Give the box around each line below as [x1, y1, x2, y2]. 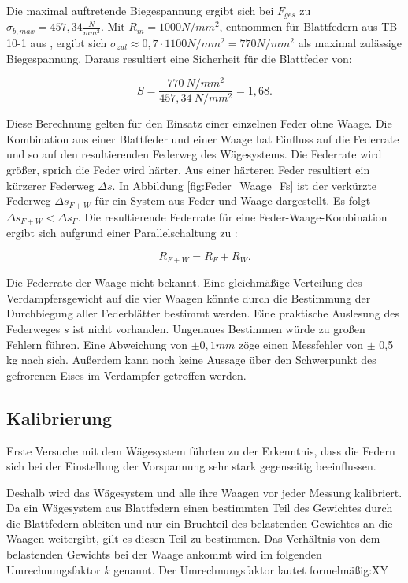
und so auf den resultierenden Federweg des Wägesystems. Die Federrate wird [6, 146, 382, 162]
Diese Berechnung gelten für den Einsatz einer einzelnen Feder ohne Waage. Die [6, 115, 392, 132]
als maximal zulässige [298, 34, 402, 50]
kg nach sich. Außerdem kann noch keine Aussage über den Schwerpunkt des [6, 351, 376, 368]
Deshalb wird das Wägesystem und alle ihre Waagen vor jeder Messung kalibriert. [6, 484, 402, 500]
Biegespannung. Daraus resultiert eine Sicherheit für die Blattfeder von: [6, 50, 352, 66]
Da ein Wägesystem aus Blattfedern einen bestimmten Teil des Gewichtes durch [6, 499, 393, 516]
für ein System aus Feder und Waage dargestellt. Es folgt [95, 192, 371, 209]
